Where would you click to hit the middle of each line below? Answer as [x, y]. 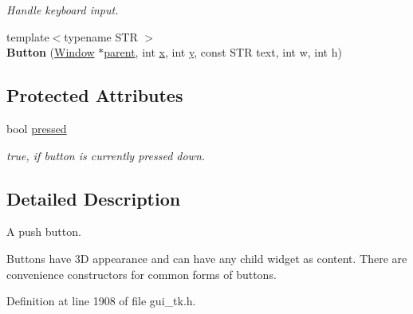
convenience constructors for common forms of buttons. [142, 274]
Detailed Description [94, 198]
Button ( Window [51, 52]
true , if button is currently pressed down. [106, 155]
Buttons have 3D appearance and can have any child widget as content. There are [207, 258]
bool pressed [37, 128]
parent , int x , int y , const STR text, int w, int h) [223, 52]
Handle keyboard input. [63, 10]
